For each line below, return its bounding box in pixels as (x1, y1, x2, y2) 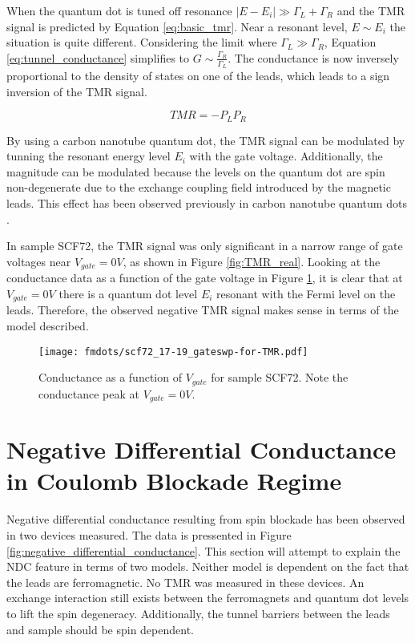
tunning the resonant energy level (6, 148, 171, 164)
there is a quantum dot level (58, 285, 198, 301)
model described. (6, 317, 89, 334)
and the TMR (336, 2, 405, 18)
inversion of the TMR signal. (6, 83, 147, 99)
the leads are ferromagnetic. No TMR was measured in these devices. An (6, 573, 365, 590)
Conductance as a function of (38, 369, 182, 386)
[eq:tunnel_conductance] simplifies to (6, 49, 190, 66)
